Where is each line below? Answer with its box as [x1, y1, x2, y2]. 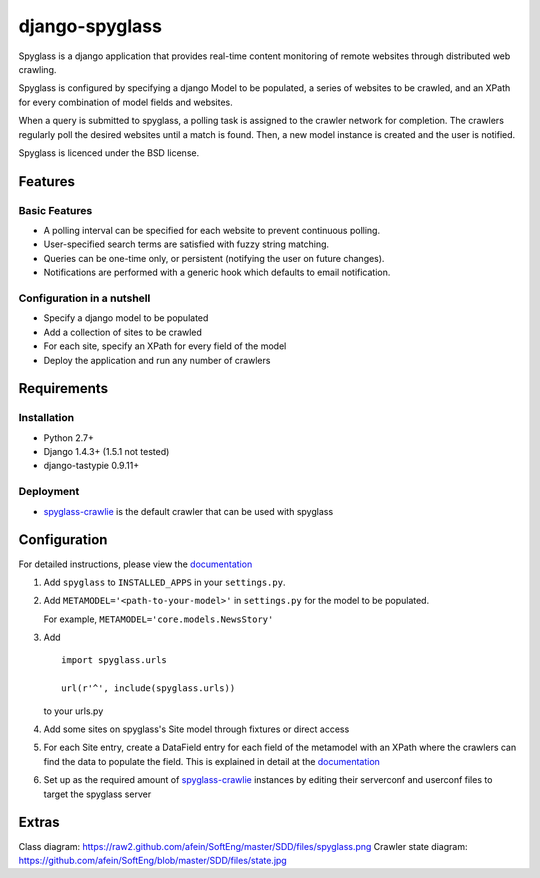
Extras [18, 814, 60, 831]
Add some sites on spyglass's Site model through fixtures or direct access [43, 723, 350, 735]
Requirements [18, 380, 109, 397]
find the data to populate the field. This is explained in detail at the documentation [43, 755, 380, 767]
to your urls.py [43, 705, 104, 717]
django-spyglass [18, 15, 162, 37]
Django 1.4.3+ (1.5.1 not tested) [43, 446, 170, 458]
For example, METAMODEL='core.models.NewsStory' [43, 613, 274, 625]
